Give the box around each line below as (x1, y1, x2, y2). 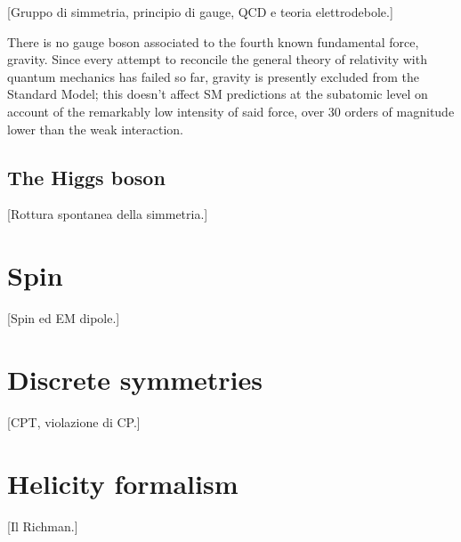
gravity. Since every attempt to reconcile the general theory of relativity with (7, 50, 427, 69)
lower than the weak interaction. (7, 119, 184, 138)
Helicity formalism (7, 465, 239, 501)
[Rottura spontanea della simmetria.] (7, 205, 208, 223)
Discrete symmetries (7, 360, 263, 397)
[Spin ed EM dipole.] (7, 309, 120, 328)
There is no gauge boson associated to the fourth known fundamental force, (7, 32, 419, 51)
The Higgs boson (7, 163, 166, 190)
